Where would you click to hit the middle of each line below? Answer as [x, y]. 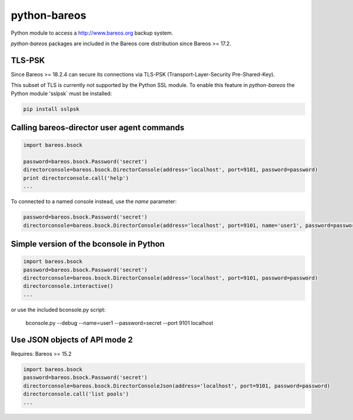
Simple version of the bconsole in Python [88, 244]
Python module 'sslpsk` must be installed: [61, 93]
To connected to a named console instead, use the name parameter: [94, 201]
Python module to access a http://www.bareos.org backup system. [92, 33]
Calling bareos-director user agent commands [98, 128]
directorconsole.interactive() [69, 286]
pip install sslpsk [51, 109]
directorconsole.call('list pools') [76, 394]
